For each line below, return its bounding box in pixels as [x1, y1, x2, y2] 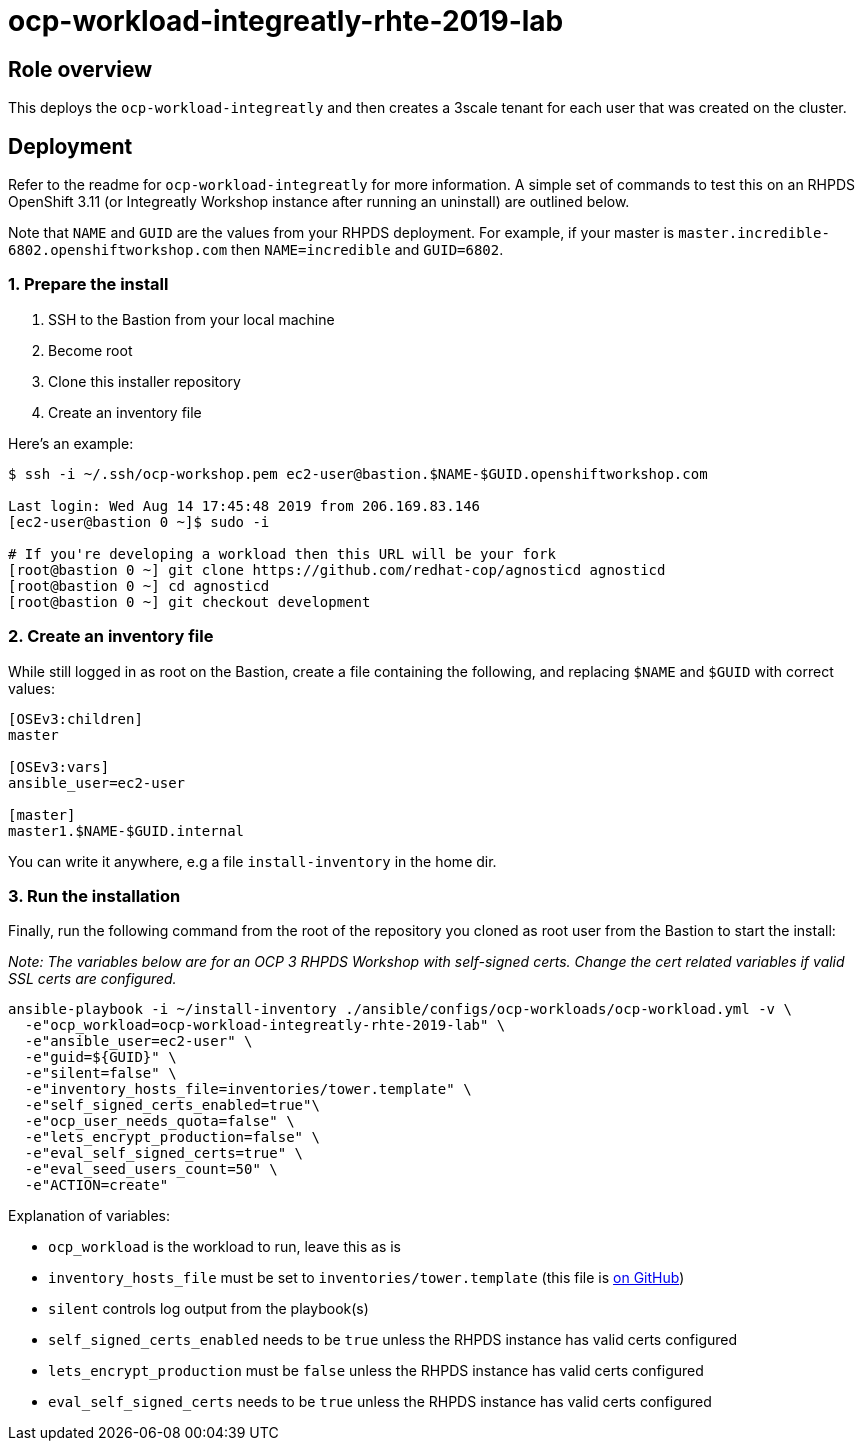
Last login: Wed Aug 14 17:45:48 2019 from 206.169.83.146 [8, 497, 481, 514]
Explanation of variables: [8, 1207, 170, 1225]
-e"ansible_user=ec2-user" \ [24, 1033, 253, 1050]
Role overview [8, 56, 153, 82]
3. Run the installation [8, 885, 181, 906]
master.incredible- [678, 225, 830, 242]
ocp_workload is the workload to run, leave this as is [48, 1238, 401, 1256]
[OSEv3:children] [8, 710, 143, 727]
